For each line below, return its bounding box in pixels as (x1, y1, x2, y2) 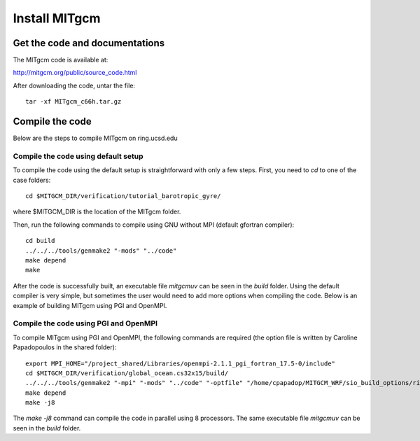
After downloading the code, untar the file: (13, 81, 136, 90)
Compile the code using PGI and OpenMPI (13, 318, 157, 328)
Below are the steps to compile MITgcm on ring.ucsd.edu (13, 134, 178, 143)
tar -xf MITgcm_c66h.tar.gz (25, 98, 122, 106)
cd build (25, 237, 55, 245)
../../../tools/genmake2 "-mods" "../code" (25, 246, 177, 255)
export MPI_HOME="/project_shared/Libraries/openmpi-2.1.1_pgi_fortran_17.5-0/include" (25, 359, 336, 367)
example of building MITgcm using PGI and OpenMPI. (13, 301, 167, 309)
